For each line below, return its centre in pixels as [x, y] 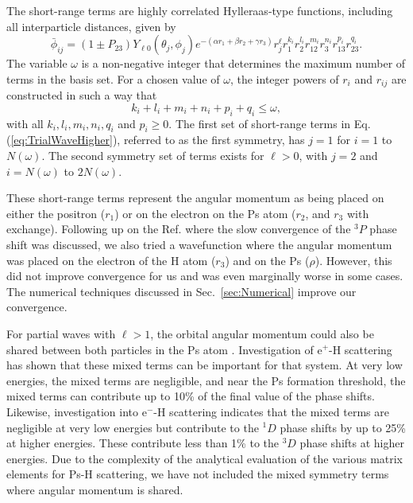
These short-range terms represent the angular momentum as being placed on [195, 198]
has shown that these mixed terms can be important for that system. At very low [205, 365]
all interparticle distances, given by [91, 26]
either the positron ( [56, 213]
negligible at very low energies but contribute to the [133, 427]
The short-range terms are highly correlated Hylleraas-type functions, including [200, 10]
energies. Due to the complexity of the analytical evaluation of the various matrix [205, 458]
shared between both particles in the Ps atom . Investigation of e [164, 349]
